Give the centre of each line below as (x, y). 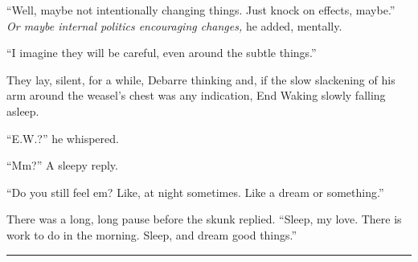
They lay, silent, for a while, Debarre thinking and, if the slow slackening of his (201, 79)
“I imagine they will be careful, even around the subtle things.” (162, 53)
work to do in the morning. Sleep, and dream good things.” (152, 234)
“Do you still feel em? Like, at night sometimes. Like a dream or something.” (195, 192)
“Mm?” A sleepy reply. (62, 165)
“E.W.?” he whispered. (63, 138)
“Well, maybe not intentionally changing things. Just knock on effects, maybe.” (201, 10)
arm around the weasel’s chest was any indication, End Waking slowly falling (196, 95)
